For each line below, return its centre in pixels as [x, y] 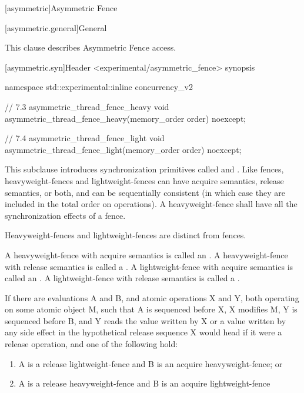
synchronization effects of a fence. [65, 215]
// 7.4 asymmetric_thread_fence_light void [85, 138]
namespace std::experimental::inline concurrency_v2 [99, 87]
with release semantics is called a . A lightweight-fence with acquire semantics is [149, 266]
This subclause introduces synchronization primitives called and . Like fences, [144, 169]
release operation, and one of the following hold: [91, 344]
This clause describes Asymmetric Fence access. [91, 47]
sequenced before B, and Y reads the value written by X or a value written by [146, 320]
